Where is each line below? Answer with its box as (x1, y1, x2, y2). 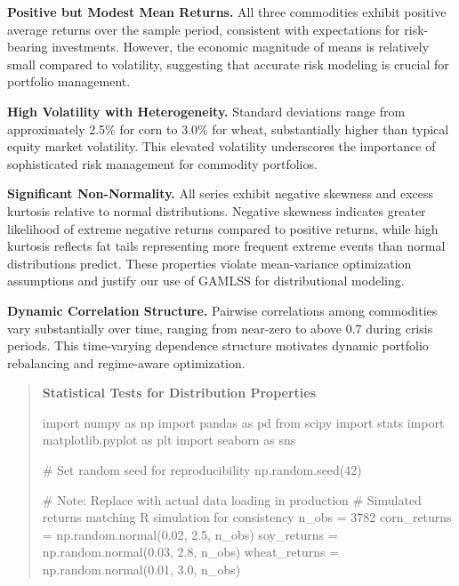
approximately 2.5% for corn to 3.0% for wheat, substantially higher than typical (7, 119, 449, 138)
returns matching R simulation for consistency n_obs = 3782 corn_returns (42, 508, 452, 526)
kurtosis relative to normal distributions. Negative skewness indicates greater (7, 201, 426, 220)
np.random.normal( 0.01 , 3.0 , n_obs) (42, 560, 241, 579)
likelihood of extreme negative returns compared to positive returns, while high (7, 219, 439, 237)
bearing (7, 37, 48, 56)
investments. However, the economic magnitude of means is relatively (52, 37, 430, 56)
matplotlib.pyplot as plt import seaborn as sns (42, 430, 296, 449)
